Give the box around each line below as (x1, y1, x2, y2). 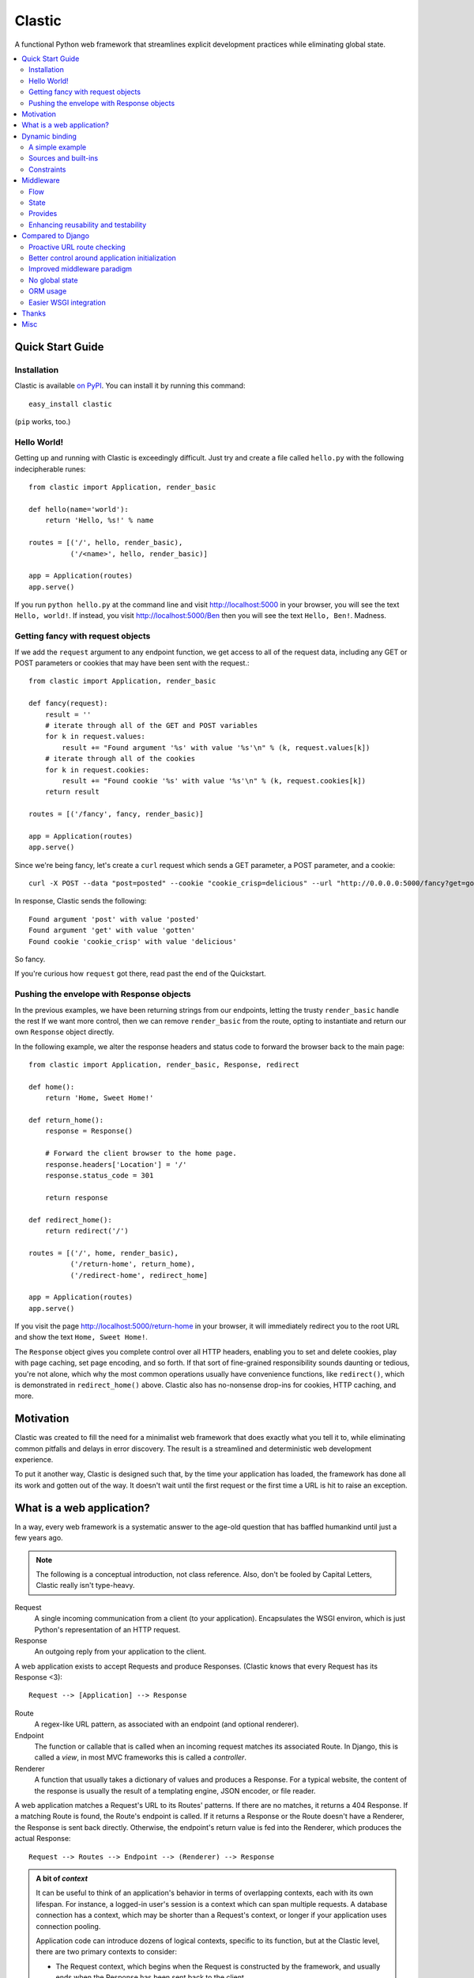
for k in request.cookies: (44, 765, 150, 775)
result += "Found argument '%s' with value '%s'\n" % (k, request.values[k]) (62, 743, 371, 752)
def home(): (28, 1082, 75, 1091)
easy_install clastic (28, 400, 112, 408)
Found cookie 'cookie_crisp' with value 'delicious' (28, 937, 237, 945)
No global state (28, 275, 78, 285)
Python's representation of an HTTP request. (34, 1624, 181, 1634)
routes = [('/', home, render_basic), (28, 1249, 179, 1257)
